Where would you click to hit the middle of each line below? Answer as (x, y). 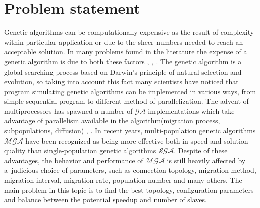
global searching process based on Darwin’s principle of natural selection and (123, 71)
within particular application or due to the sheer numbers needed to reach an (124, 42)
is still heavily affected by (206, 160)
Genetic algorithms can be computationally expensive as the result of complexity (129, 32)
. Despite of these (201, 150)
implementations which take (191, 111)
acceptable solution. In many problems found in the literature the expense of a (126, 52)
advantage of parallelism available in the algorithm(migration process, (112, 121)
